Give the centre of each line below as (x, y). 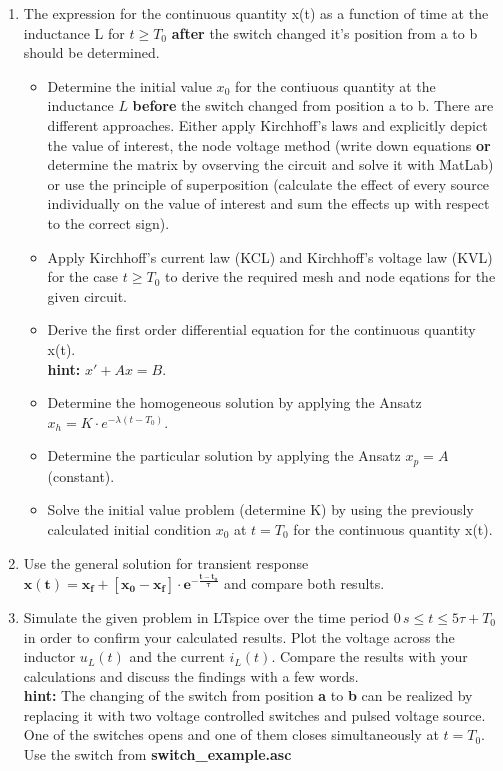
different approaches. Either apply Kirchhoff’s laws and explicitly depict (267, 124)
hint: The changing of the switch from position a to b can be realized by (248, 695)
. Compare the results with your (369, 656)
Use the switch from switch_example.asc (157, 754)
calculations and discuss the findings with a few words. (191, 675)
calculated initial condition (129, 528)
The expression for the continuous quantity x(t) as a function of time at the (256, 13)
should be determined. (91, 52)
